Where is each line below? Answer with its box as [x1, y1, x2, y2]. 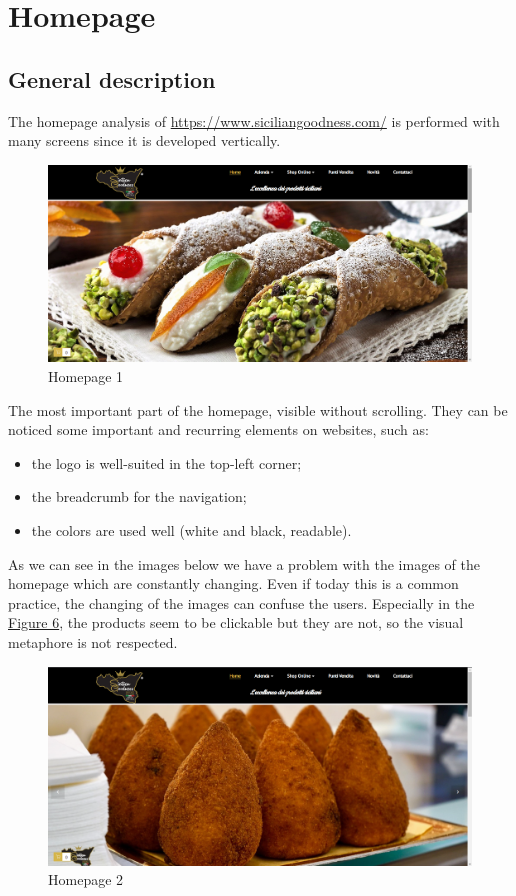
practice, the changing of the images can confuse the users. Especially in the [8, 592, 475, 613]
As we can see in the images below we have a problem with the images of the [8, 553, 480, 574]
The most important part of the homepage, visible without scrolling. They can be [8, 399, 508, 420]
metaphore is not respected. [8, 631, 178, 652]
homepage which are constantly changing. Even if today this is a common [8, 573, 459, 594]
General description [8, 63, 216, 94]
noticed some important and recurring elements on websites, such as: [8, 419, 429, 440]
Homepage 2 [48, 869, 124, 890]
